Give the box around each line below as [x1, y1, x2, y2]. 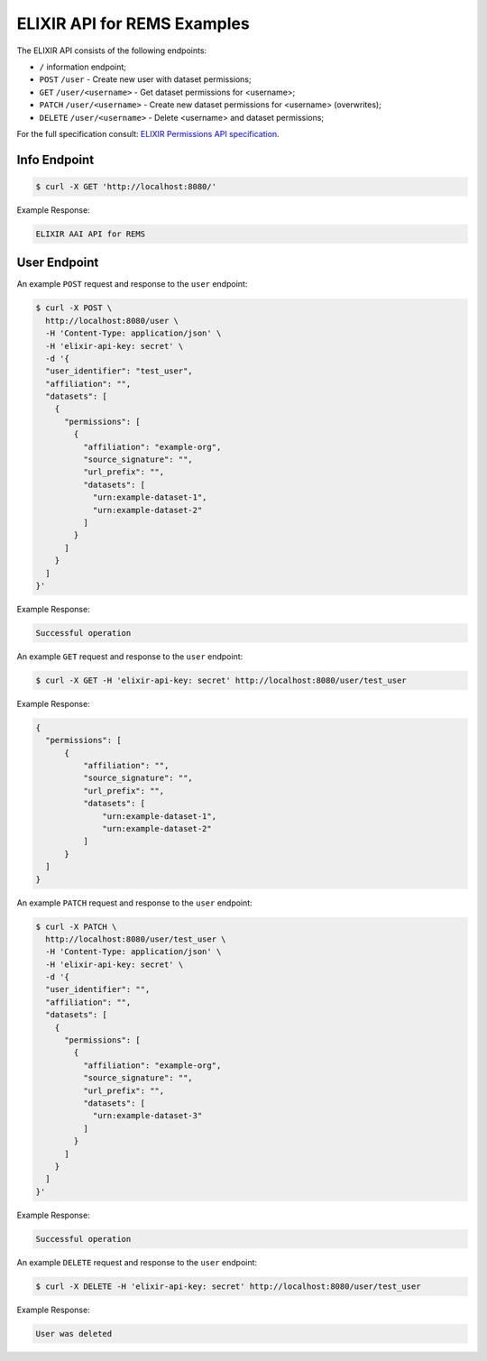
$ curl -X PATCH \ [35, 921, 117, 932]
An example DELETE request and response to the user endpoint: [16, 1256, 257, 1267]
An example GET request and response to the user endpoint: [16, 650, 243, 662]
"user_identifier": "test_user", [45, 366, 193, 376]
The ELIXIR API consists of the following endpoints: [16, 45, 207, 56]
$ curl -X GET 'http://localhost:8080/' [35, 181, 216, 191]
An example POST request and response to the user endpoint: [16, 279, 248, 290]
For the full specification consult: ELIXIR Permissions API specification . [16, 128, 280, 139]
